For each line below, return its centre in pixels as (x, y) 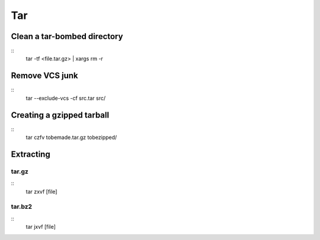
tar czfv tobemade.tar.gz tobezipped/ (71, 137)
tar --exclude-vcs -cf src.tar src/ (66, 98)
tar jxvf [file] (41, 227)
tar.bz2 (22, 207)
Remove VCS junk (44, 76)
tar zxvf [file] (41, 192)
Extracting (31, 154)
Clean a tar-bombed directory (67, 36)
